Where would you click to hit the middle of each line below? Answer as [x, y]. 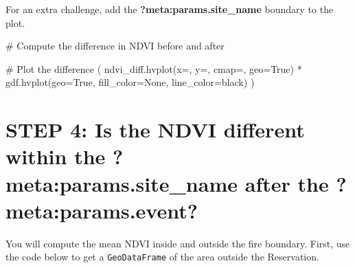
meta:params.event [96, 210]
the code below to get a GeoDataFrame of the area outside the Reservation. [162, 257]
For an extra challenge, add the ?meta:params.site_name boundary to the [170, 9]
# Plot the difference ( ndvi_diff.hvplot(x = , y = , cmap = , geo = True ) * [154, 68]
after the [287, 183]
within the [56, 156]
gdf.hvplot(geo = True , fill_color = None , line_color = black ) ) [130, 82]
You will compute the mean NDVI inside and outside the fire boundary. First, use [178, 243]
